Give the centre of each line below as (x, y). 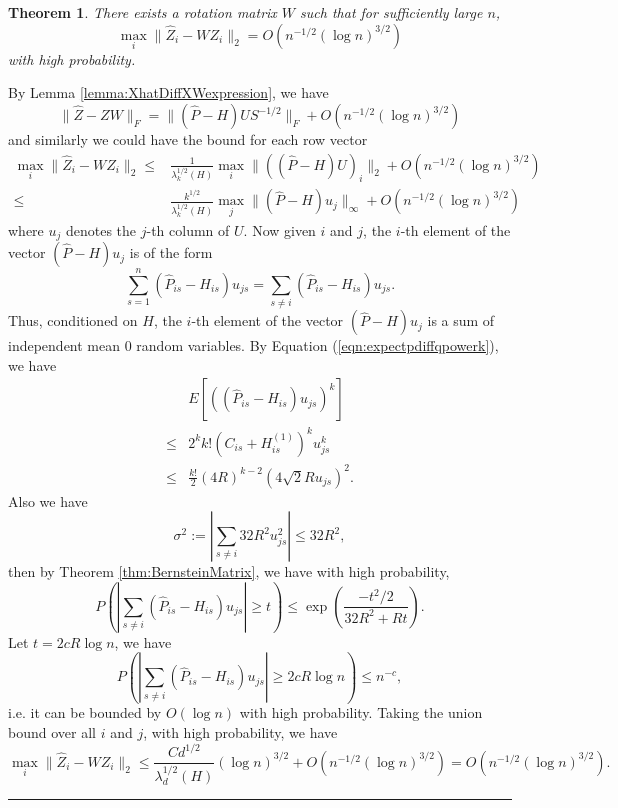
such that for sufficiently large (391, 12)
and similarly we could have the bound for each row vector (188, 139)
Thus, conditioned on (73, 320)
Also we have (48, 500)
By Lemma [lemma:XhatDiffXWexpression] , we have (168, 92)
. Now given (279, 229)
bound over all (52, 732)
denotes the (101, 229)
